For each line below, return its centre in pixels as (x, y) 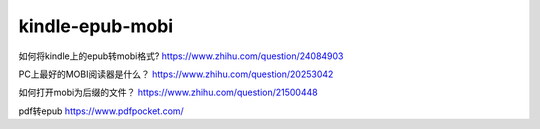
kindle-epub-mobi (96, 26)
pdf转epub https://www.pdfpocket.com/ (101, 111)
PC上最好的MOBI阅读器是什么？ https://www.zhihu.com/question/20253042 (176, 74)
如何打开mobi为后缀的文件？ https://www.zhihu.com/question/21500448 (168, 92)
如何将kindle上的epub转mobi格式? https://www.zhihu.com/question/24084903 (181, 56)
